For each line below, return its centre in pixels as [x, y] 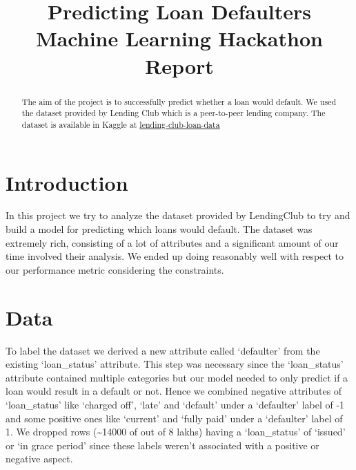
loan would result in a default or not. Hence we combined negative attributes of [174, 391]
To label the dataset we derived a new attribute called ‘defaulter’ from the [163, 350]
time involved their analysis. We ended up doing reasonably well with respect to [175, 256]
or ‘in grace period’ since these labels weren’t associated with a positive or [162, 445]
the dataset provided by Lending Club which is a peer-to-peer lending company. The [174, 113]
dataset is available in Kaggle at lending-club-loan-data [121, 124]
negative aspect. [39, 459]
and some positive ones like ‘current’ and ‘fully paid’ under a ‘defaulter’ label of [174, 418]
